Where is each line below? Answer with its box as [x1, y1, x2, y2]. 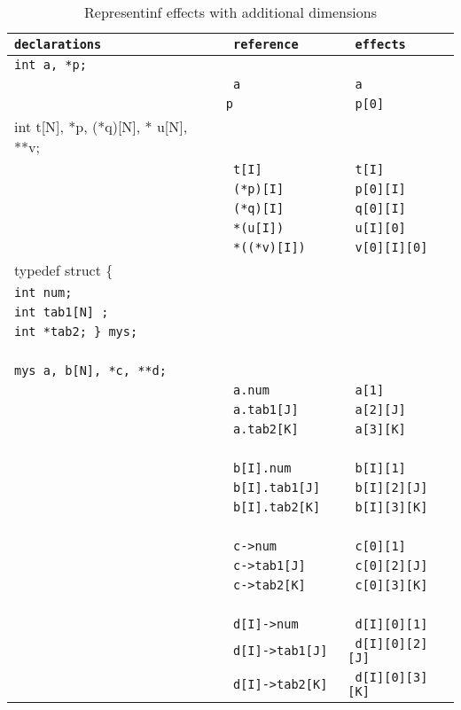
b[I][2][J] [355, 480, 428, 495]
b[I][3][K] [355, 500, 428, 514]
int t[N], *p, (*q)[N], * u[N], [14, 116, 188, 137]
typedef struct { [14, 260, 113, 280]
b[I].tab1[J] [232, 480, 321, 495]
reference [232, 37, 299, 51]
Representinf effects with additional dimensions [84, 2, 377, 22]
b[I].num [232, 461, 292, 475]
